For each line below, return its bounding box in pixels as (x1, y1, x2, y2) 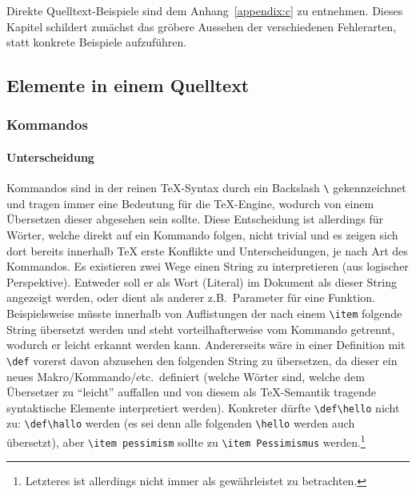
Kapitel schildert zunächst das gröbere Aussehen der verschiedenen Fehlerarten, (6, 18, 397, 34)
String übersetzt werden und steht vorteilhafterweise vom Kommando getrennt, (6, 320, 395, 337)
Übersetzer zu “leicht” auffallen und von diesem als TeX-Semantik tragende (6, 384, 376, 400)
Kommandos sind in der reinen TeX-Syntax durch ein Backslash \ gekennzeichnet (6, 179, 406, 196)
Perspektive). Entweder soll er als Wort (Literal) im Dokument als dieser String (6, 273, 397, 290)
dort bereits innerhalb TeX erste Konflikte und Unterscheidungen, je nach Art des (6, 242, 408, 259)
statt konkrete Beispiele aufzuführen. (6, 34, 187, 50)
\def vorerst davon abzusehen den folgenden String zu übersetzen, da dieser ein (6, 351, 398, 368)
